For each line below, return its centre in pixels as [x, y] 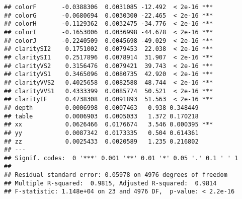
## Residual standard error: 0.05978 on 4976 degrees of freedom [116, 175]
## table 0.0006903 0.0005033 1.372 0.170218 [101, 116]
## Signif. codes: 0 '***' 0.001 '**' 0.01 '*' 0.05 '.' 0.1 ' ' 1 [121, 158]
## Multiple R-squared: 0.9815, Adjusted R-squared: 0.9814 [110, 183]
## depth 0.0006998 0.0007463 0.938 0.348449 [101, 108]
